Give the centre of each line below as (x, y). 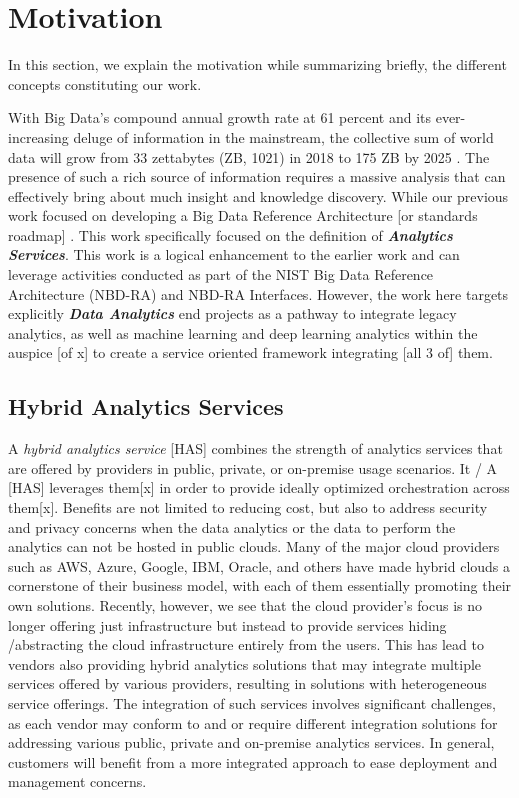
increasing (38, 136)
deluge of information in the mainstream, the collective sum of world (283, 136)
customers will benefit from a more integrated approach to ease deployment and (253, 761)
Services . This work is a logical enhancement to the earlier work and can (234, 254)
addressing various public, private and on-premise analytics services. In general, (251, 742)
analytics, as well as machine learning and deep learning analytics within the (243, 332)
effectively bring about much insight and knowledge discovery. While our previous (258, 195)
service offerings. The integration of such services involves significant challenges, (252, 702)
